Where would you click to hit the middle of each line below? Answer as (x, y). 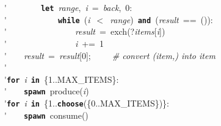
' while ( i (47, 19)
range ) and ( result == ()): (161, 19)
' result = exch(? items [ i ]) (85, 31)
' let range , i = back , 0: (68, 7)
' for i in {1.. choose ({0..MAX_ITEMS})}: (87, 103)
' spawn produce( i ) (47, 91)
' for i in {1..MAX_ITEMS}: (62, 79)
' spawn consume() (46, 115)
